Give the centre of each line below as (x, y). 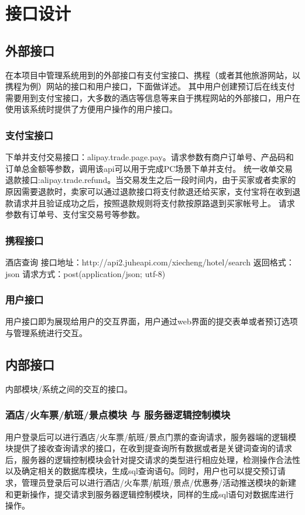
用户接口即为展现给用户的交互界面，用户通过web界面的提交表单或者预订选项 (152, 321)
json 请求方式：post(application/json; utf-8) (85, 273)
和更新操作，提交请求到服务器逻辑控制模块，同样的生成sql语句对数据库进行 (150, 494)
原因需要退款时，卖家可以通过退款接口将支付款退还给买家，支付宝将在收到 (149, 191)
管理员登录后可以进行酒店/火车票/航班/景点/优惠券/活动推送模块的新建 (159, 482)
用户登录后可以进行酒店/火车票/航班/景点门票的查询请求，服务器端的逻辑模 (151, 436)
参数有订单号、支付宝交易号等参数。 (75, 214)
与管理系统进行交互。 (46, 332)
